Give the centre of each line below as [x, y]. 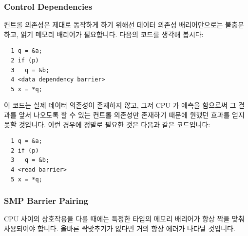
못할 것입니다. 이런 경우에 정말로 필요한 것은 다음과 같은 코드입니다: [107, 124]
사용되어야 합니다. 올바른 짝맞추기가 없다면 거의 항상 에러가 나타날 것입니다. [120, 228]
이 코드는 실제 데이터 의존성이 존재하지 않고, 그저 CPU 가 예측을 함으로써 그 [120, 105]
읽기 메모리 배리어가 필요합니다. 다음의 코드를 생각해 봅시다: [112, 34]
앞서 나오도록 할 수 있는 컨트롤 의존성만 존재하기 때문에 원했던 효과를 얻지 [132, 114]
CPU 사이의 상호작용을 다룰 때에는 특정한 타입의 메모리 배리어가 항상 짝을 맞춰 [124, 219]
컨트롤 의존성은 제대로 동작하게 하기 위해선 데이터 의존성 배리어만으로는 [114, 25]
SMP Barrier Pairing [46, 201]
